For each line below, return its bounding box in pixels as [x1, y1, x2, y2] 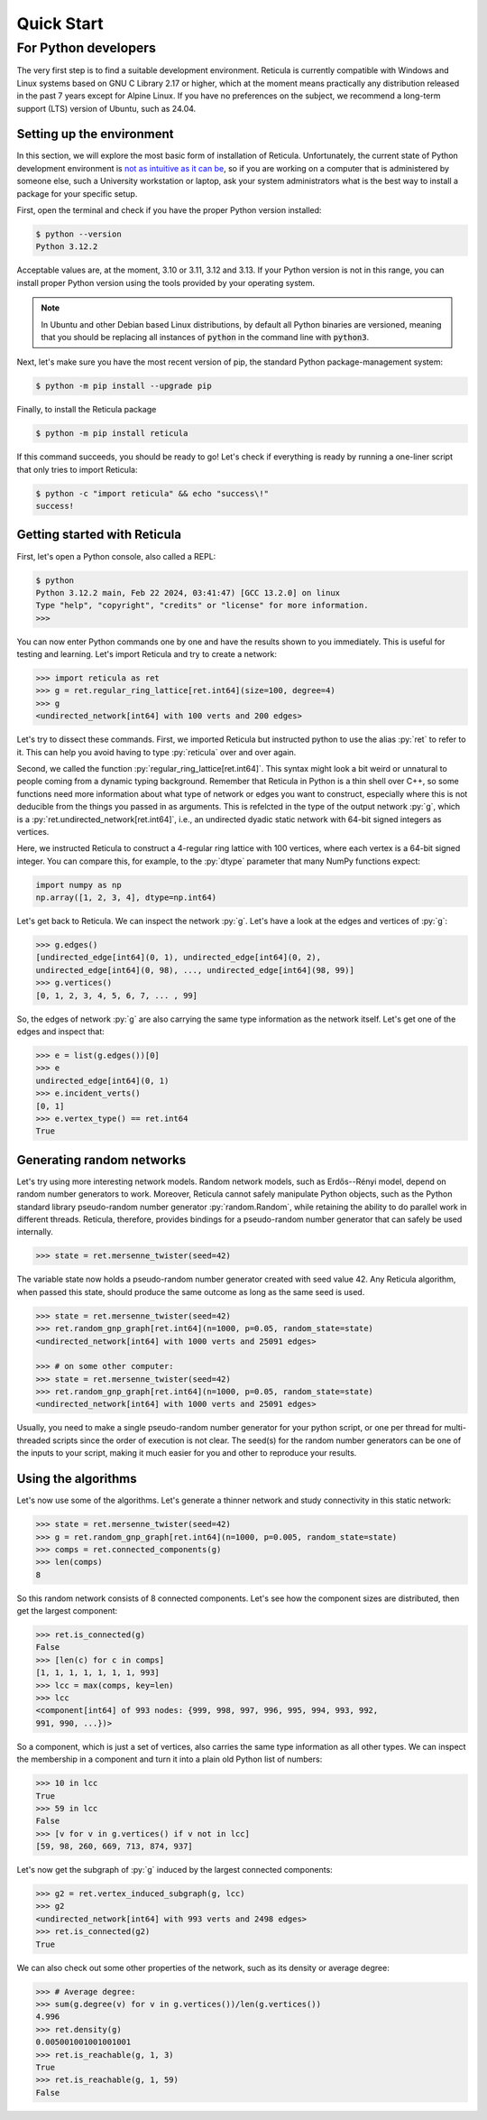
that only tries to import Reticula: [16, 464, 138, 475]
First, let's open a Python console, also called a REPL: [16, 551, 216, 561]
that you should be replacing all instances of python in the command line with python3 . [41, 331, 370, 342]
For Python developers [16, 40, 157, 56]
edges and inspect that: [16, 1026, 106, 1037]
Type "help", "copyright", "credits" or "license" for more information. [35, 600, 369, 611]
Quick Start [16, 14, 104, 33]
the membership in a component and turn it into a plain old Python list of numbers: [16, 1754, 323, 1764]
